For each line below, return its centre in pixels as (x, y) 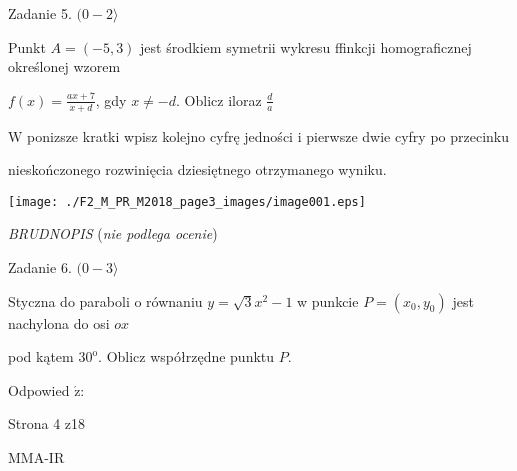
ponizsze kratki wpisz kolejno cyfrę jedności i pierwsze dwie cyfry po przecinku (268, 135)
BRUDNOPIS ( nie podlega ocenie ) (113, 233)
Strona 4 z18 (47, 423)
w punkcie (328, 300)
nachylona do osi (59, 322)
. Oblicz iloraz (219, 99)
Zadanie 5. (40, 13)
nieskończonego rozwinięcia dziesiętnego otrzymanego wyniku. (197, 169)
